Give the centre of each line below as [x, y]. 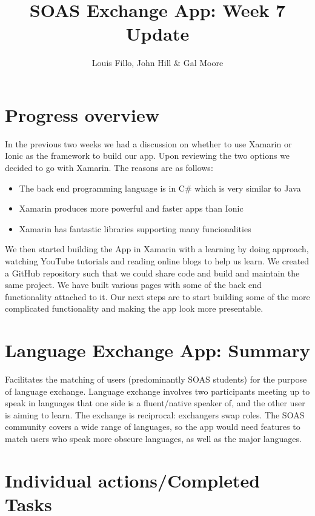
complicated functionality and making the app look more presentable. [134, 308]
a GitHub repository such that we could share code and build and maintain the [152, 273]
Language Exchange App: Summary [157, 350]
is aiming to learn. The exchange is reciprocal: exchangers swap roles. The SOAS [155, 414]
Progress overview [82, 114]
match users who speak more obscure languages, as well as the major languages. [153, 439]
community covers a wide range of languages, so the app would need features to [153, 427]
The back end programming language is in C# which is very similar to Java [160, 188]
